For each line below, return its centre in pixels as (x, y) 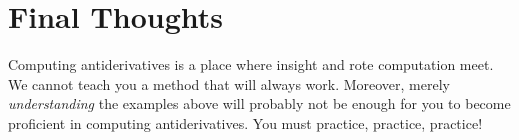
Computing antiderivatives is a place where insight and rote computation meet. (251, 64)
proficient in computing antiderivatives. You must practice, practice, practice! (245, 122)
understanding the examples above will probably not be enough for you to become (259, 103)
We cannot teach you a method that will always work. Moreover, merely (229, 83)
